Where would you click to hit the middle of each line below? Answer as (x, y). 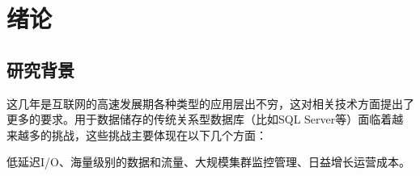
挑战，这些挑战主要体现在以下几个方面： (159, 134)
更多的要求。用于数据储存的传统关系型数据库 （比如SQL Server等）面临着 (199, 119)
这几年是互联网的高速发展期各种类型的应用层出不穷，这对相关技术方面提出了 (210, 103)
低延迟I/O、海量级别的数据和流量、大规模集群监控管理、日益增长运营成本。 (208, 162)
